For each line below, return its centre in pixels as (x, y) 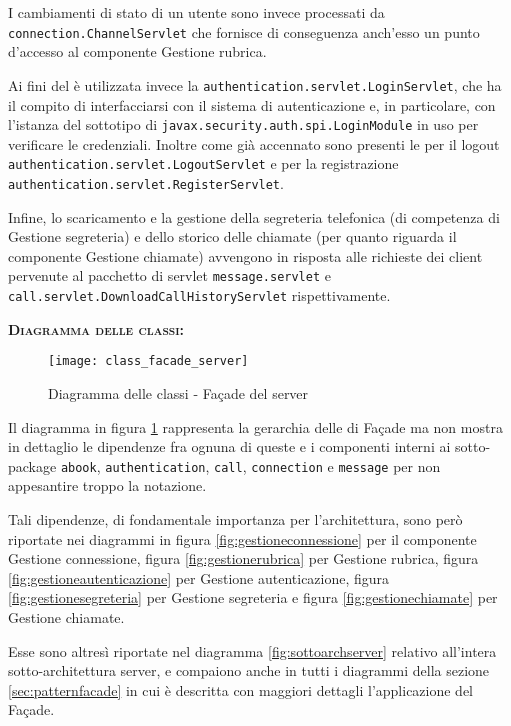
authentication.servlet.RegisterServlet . (146, 183)
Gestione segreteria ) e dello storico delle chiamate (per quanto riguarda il (232, 236)
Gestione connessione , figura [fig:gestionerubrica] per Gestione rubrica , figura (243, 558)
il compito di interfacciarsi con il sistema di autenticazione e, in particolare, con (252, 104)
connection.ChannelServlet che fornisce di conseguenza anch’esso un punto (244, 31)
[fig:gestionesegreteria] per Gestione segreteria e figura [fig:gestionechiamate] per (253, 597)
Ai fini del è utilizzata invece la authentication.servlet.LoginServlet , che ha (255, 84)
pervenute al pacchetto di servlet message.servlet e (169, 275)
